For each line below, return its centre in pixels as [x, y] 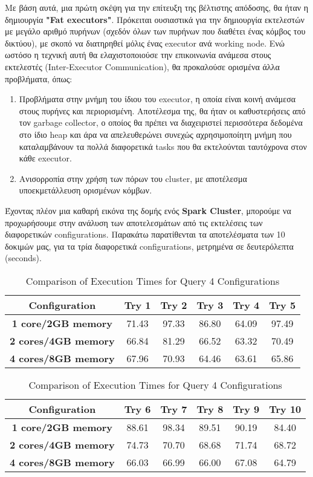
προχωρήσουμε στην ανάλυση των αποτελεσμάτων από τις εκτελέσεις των [134, 222]
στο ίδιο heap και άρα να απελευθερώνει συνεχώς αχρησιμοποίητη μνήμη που [155, 134]
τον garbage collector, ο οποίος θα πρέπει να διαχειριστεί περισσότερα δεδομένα [161, 122]
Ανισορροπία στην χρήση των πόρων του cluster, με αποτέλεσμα [133, 178]
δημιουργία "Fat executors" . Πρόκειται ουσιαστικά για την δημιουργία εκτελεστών [155, 19]
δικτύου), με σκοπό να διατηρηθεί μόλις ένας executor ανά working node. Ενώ [145, 43]
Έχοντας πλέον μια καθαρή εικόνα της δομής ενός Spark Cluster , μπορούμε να [148, 210]
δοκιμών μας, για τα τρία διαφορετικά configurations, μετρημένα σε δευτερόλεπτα [149, 246]
